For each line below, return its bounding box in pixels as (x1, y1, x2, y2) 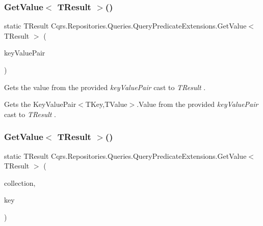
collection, (4, 177, 36, 188)
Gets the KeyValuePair (4, 99, 76, 109)
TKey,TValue (85, 99, 127, 109)
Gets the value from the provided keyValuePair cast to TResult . (4, 81, 206, 92)
